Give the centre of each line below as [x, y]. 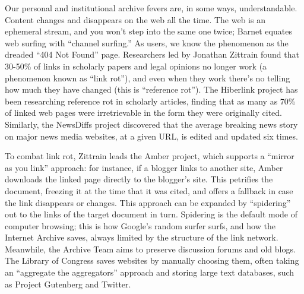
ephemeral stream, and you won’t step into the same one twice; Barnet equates [148, 31]
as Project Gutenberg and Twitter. [68, 284]
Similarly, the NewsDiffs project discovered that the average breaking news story [151, 124]
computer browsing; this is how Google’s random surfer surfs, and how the [140, 225]
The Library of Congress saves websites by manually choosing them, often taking [152, 260]
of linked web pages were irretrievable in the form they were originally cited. [143, 113]
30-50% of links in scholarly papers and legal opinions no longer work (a [136, 66]
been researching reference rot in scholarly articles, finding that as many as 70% [150, 101]
